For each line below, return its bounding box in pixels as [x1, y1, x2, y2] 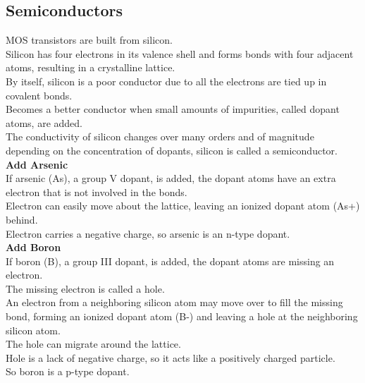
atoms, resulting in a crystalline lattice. [6, 60, 175, 75]
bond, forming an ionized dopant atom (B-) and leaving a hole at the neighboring [6, 309, 358, 324]
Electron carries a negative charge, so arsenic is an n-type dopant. [6, 226, 290, 241]
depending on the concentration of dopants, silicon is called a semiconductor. [6, 142, 338, 157]
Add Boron [6, 240, 61, 255]
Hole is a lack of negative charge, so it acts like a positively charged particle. [6, 350, 335, 365]
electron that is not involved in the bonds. [6, 184, 187, 199]
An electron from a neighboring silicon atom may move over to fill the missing [6, 295, 343, 310]
